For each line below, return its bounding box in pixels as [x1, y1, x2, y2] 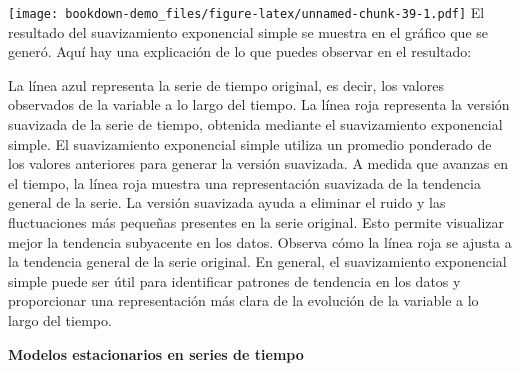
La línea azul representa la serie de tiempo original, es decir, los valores [8, 74, 444, 95]
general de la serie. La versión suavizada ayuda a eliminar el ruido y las [8, 192, 446, 213]
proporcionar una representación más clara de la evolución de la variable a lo [8, 290, 479, 311]
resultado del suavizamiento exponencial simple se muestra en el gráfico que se [8, 21, 489, 42]
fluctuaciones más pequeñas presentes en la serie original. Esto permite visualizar [8, 212, 505, 232]
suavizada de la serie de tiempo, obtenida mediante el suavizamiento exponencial [8, 114, 503, 135]
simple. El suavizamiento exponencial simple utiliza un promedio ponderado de [8, 133, 492, 154]
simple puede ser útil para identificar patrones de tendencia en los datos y [8, 270, 461, 291]
